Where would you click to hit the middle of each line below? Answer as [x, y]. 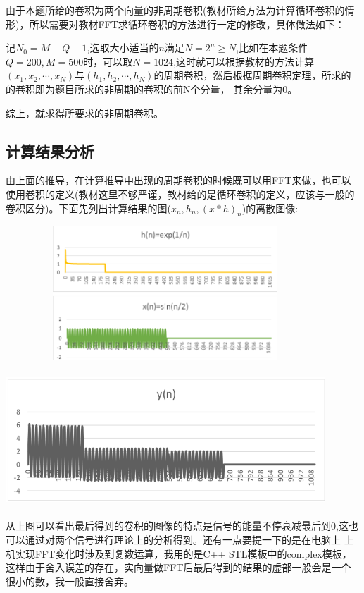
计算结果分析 [50, 151]
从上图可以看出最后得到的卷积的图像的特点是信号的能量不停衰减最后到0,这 [177, 526]
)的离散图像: [270, 208]
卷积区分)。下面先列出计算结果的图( [88, 208]
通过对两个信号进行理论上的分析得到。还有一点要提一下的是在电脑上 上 [189, 540]
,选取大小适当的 [123, 48]
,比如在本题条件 [272, 48]
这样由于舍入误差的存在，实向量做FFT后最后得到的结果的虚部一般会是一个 [178, 567]
